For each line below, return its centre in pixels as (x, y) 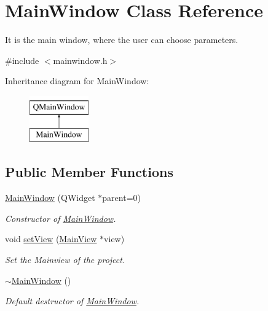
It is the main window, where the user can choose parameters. (122, 40)
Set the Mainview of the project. (65, 260)
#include (22, 60)
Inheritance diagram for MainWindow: (77, 81)
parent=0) (121, 198)
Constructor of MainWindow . (61, 218)
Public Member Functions (89, 172)
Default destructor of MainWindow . (72, 301)
